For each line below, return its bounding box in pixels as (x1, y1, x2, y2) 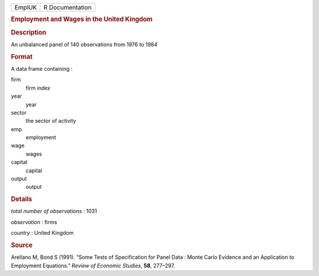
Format (11, 52, 32, 61)
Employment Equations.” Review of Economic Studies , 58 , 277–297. (11, 262, 175, 269)
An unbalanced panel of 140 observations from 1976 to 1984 (11, 41, 158, 48)
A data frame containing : (11, 65, 73, 72)
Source (11, 241, 33, 249)
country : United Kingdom (11, 229, 74, 236)
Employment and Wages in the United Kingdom (11, 15, 153, 24)
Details (11, 195, 32, 203)
